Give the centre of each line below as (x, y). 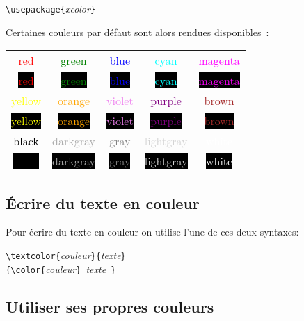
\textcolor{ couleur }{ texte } (66, 255)
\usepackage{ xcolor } (51, 8)
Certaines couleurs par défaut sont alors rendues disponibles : (137, 32)
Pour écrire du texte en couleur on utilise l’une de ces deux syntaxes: (152, 232)
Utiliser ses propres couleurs (110, 306)
